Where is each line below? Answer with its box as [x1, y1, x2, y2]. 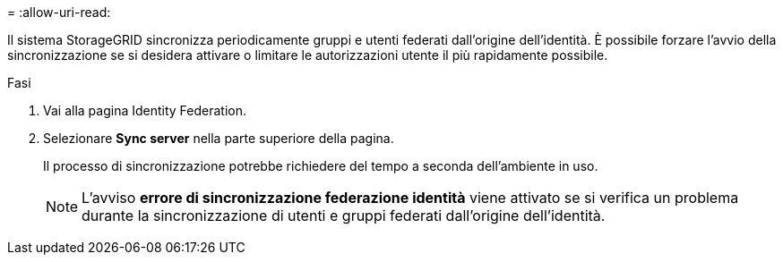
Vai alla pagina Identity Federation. [43, 103, 247, 118]
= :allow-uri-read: [7, 4, 111, 20]
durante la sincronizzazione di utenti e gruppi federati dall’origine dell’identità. [82, 207, 606, 224]
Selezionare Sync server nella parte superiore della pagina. [43, 131, 394, 146]
